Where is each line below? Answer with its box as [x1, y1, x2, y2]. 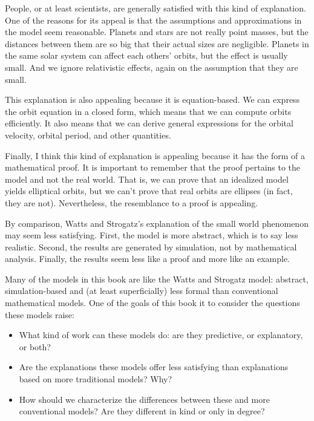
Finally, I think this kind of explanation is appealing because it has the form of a [5, 149, 306, 162]
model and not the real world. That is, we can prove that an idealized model [5, 172, 289, 185]
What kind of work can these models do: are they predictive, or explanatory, [19, 328, 303, 341]
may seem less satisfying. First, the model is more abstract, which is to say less [5, 229, 298, 241]
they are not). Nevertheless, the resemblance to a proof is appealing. [5, 196, 258, 209]
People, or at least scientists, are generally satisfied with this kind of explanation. [5, 2, 306, 14]
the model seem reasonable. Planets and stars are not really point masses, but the [5, 25, 309, 38]
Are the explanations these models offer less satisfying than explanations [19, 361, 289, 373]
